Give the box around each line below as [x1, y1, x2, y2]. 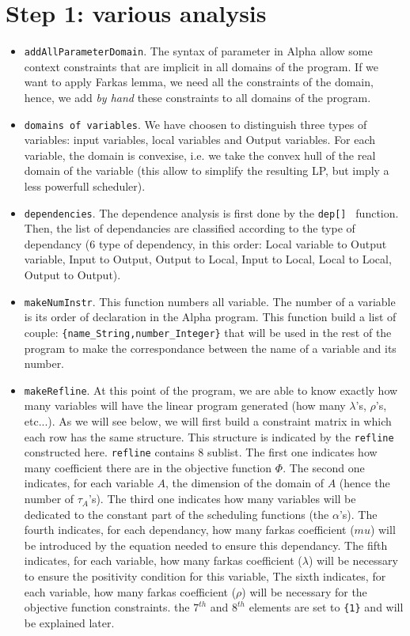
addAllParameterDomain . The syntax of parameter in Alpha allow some [24, 43, 373, 59]
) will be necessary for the [241, 583, 367, 600]
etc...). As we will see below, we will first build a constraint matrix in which [24, 412, 392, 429]
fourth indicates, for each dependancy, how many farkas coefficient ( [24, 521, 355, 538]
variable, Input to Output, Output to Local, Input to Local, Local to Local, [24, 251, 392, 267]
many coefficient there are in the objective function [24, 459, 272, 475]
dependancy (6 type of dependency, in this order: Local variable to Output [24, 235, 387, 252]
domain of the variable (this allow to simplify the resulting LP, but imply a [24, 162, 389, 179]
